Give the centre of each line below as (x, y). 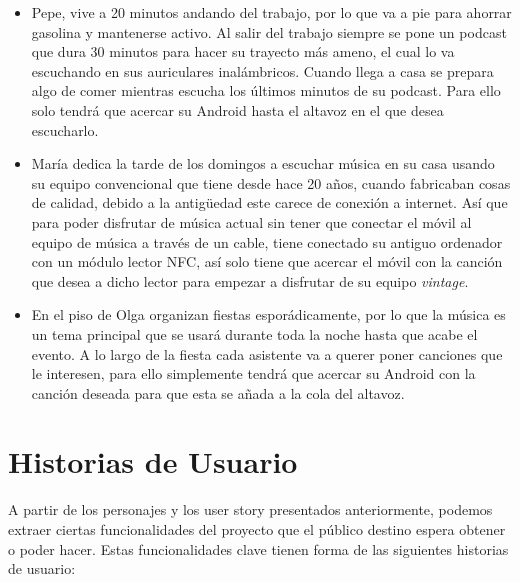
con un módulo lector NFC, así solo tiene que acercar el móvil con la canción (267, 261)
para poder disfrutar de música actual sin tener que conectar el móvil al (251, 221)
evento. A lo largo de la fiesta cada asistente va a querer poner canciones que (267, 353)
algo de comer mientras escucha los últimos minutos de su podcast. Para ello (266, 90)
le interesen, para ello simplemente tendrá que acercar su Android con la (253, 373)
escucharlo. (65, 129)
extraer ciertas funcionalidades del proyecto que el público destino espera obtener (257, 529)
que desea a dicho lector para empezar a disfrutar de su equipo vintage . (250, 280)
